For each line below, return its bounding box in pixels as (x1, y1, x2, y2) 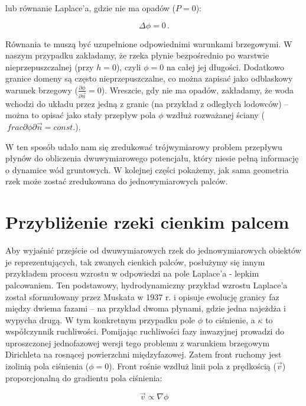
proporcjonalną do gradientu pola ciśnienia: (5, 371, 162, 384)
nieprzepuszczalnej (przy (5, 60, 94, 73)
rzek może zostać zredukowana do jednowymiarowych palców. (5, 175, 228, 187)
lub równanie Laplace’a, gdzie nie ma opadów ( (5, 2, 176, 14)
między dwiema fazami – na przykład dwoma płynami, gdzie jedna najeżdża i (5, 302, 286, 314)
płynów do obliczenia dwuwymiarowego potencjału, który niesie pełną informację (5, 152, 299, 164)
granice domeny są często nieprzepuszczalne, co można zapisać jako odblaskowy (5, 72, 293, 85)
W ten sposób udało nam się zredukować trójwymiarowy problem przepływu (5, 140, 282, 152)
